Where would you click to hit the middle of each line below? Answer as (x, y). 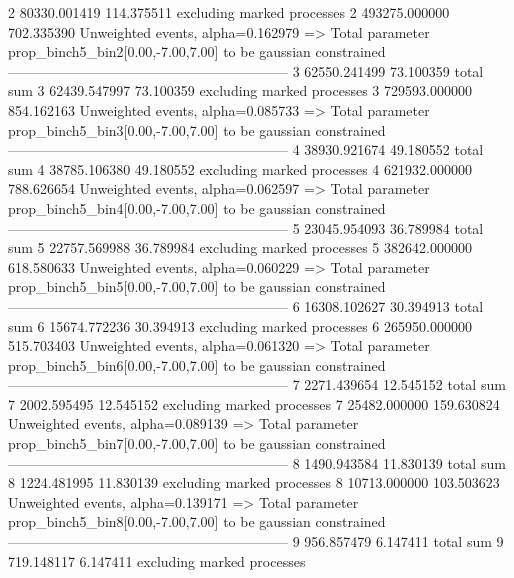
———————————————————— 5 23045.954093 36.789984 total (246, 227)
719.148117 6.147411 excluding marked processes (157, 560)
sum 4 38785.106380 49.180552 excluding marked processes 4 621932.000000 (240, 168)
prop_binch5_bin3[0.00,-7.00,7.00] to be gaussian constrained (197, 129)
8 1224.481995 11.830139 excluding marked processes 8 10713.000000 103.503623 (254, 482)
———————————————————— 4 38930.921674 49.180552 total (246, 149)
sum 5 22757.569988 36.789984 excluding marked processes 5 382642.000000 (240, 247)
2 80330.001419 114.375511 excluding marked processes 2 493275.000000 (229, 12)
